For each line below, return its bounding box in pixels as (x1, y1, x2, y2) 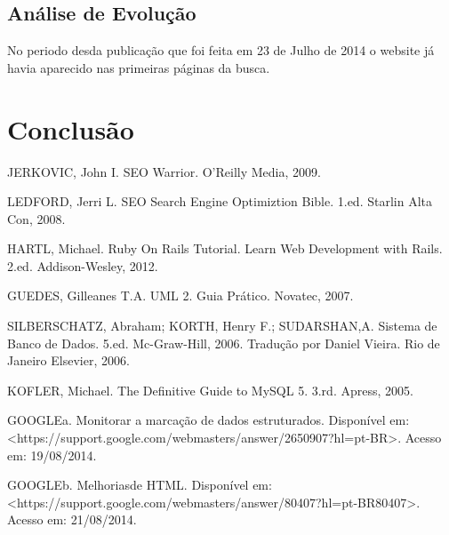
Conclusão (7, 110, 134, 147)
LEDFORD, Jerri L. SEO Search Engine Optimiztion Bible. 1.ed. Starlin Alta (7, 192, 432, 211)
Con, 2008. (7, 209, 66, 228)
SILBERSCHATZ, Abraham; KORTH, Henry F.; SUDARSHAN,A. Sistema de (7, 316, 437, 335)
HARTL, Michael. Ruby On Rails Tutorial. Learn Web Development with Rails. (7, 239, 443, 258)
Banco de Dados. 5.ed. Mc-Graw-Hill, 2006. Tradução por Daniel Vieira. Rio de (7, 333, 440, 352)
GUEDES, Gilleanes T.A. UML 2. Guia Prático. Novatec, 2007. (7, 286, 354, 305)
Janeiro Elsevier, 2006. (7, 351, 130, 370)
